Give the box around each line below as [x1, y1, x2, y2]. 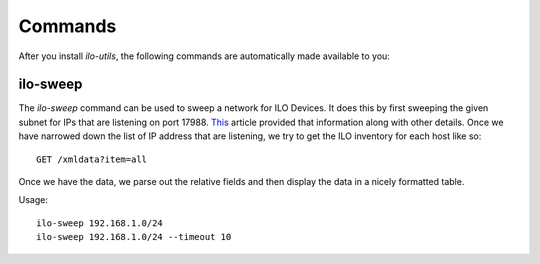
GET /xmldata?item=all [36, 153, 148, 165]
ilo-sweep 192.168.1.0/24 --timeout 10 [36, 231, 232, 243]
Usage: [18, 194, 49, 206]
